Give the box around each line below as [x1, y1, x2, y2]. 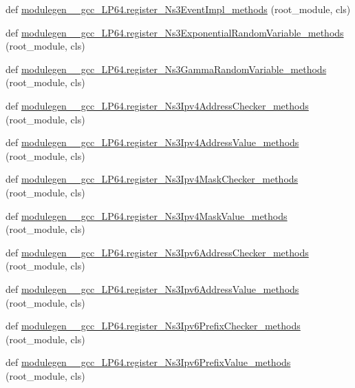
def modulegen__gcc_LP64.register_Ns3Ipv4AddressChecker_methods [6, 98, 309, 112]
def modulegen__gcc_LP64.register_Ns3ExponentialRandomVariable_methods [6, 25, 344, 39]
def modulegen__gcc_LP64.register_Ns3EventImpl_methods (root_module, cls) [6, 2, 351, 16]
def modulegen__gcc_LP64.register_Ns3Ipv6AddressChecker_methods [6, 245, 309, 259]
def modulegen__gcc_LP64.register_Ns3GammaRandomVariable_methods [6, 61, 327, 76]
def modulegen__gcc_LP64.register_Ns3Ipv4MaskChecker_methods [6, 172, 299, 186]
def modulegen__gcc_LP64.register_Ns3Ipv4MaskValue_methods [6, 208, 288, 223]
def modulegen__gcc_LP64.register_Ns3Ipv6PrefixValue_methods [6, 355, 291, 369]
